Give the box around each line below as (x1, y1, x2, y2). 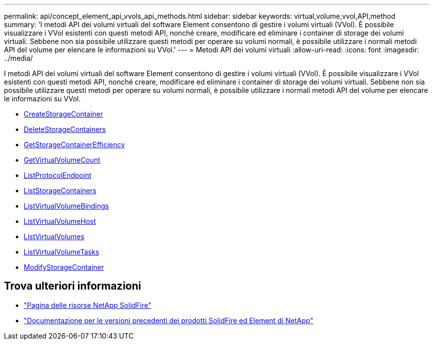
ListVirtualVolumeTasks (24, 248, 99, 256)
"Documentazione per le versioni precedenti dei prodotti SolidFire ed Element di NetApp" (24, 316, 313, 325)
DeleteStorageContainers (24, 125, 106, 133)
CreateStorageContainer (24, 110, 103, 118)
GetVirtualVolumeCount (24, 156, 100, 164)
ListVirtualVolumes (24, 232, 85, 241)
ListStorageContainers (24, 186, 96, 195)
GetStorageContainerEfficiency (24, 140, 125, 149)
